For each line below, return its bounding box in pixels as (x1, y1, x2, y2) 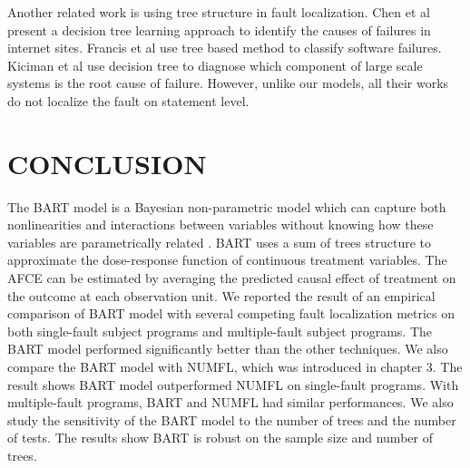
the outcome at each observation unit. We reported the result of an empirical (7, 286, 436, 305)
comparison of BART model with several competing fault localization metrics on (7, 304, 455, 323)
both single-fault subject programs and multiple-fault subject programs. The (7, 321, 433, 340)
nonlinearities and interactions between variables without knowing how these (7, 215, 434, 234)
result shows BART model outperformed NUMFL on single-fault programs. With (7, 375, 459, 394)
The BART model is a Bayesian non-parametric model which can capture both (7, 197, 446, 216)
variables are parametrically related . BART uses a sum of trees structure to (7, 232, 431, 251)
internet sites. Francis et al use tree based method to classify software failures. (7, 38, 442, 57)
